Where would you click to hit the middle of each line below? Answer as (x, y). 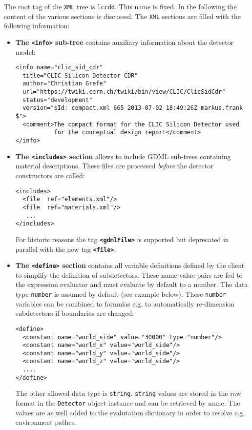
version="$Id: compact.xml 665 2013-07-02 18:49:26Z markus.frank (133, 108)
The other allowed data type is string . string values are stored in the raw (128, 393)
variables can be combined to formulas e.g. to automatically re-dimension (125, 303)
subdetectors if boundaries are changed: (75, 313)
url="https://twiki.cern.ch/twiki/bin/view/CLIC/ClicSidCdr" (124, 92)
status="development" (58, 100)
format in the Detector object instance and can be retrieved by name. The (128, 403)
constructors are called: (50, 175)
